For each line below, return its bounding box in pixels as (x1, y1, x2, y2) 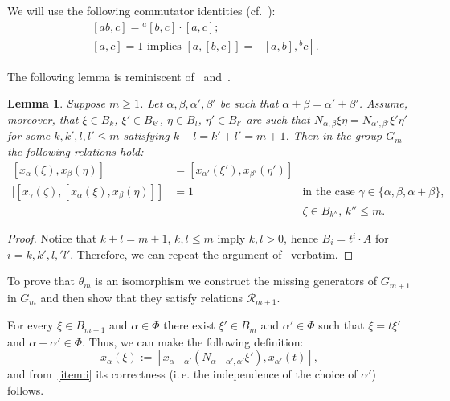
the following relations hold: (7, 142, 144, 159)
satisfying (123, 127, 170, 144)
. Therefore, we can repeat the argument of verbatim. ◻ (70, 245, 354, 262)
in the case (302, 186, 355, 198)
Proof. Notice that (7, 230, 97, 247)
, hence (284, 230, 318, 247)
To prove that (7, 272, 76, 289)
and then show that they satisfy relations (40, 288, 243, 305)
